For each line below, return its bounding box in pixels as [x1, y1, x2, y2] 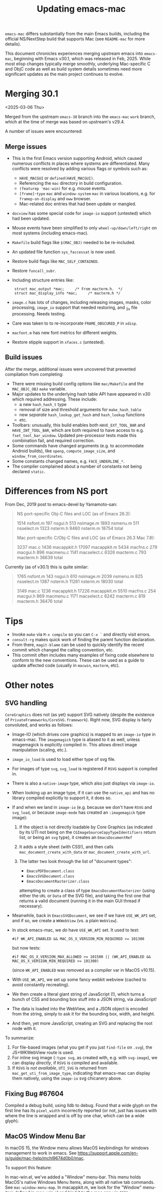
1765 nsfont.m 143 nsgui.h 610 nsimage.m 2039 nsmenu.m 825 [16, 574, 143, 579]
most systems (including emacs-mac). [12, 230, 88, 236]
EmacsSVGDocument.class [26, 874, 74, 879]
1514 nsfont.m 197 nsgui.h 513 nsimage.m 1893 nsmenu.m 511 [16, 520, 139, 526]
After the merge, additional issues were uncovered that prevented [5, 366, 136, 372]
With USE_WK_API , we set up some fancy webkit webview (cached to [12, 977, 147, 982]
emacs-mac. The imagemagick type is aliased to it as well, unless [12, 736, 140, 742]
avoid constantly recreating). [12, 982, 70, 988]
